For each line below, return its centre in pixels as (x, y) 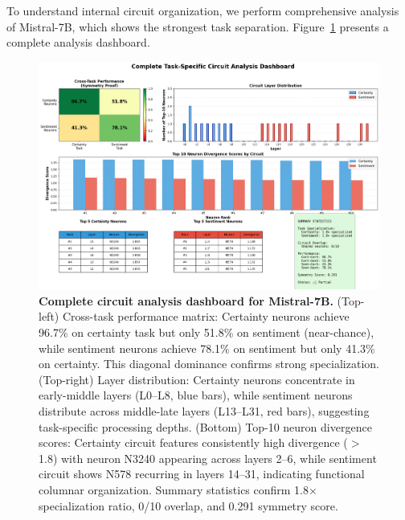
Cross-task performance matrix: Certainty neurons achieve (206, 316)
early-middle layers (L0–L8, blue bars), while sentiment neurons (196, 395)
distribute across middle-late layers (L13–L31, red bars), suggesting (204, 411)
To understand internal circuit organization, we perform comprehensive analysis (203, 10)
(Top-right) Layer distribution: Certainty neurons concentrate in (197, 379)
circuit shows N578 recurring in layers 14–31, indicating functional (202, 474)
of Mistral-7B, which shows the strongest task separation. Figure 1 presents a (198, 26)
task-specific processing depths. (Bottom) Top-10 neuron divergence (205, 426)
